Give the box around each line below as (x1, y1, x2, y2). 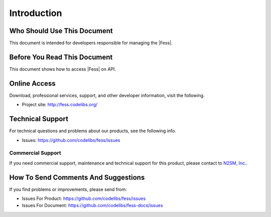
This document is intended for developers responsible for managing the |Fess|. (9, 40, 173, 46)
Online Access (9, 79, 56, 88)
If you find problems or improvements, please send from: (9, 186, 127, 192)
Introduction (9, 8, 62, 19)
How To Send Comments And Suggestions (9, 173, 145, 181)
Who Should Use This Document (9, 27, 113, 35)
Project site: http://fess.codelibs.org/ (22, 102, 98, 108)
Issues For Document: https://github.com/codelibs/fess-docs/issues (22, 202, 163, 208)
